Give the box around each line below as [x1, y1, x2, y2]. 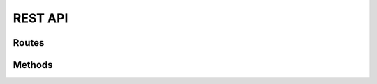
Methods [13, 59, 53, 71]
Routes [13, 37, 45, 49]
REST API [13, 10, 68, 26]
